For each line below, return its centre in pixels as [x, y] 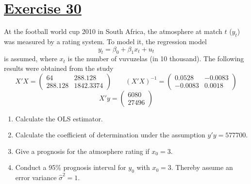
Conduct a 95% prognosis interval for [71, 167]
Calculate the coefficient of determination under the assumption [110, 135]
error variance [36, 177]
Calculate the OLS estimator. [59, 118]
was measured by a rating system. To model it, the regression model [105, 41]
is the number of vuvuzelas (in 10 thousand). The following [156, 59]
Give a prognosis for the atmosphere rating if [82, 151]
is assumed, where [31, 59]
